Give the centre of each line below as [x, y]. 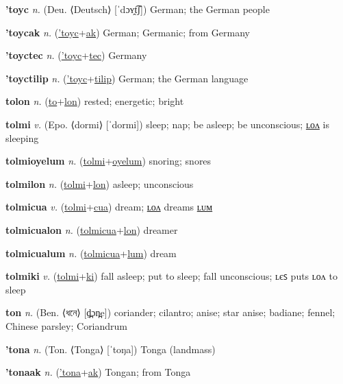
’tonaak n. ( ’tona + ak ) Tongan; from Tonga [98, 372]
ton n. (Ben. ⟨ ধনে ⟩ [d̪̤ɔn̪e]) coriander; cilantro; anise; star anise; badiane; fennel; [170, 312]
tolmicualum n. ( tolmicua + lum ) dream [91, 253]
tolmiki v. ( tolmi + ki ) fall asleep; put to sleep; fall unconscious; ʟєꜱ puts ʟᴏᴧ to [171, 276]
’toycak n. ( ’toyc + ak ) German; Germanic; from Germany [128, 32]
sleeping [22, 137]
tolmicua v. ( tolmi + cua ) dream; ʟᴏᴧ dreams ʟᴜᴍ [109, 207]
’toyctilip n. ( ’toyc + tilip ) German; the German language [127, 78]
